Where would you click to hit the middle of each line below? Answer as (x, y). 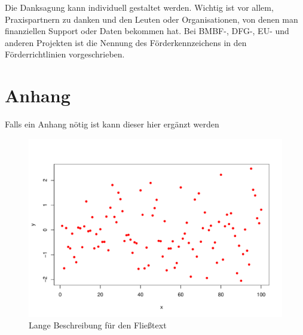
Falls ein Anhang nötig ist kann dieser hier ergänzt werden (112, 124)
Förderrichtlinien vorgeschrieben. (65, 54)
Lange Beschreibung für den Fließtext (98, 325)
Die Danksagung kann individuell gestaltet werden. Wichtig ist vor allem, (139, 7)
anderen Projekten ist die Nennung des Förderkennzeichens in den (126, 42)
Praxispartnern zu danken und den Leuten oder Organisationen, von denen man (151, 19)
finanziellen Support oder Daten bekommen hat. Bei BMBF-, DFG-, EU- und (147, 31)
